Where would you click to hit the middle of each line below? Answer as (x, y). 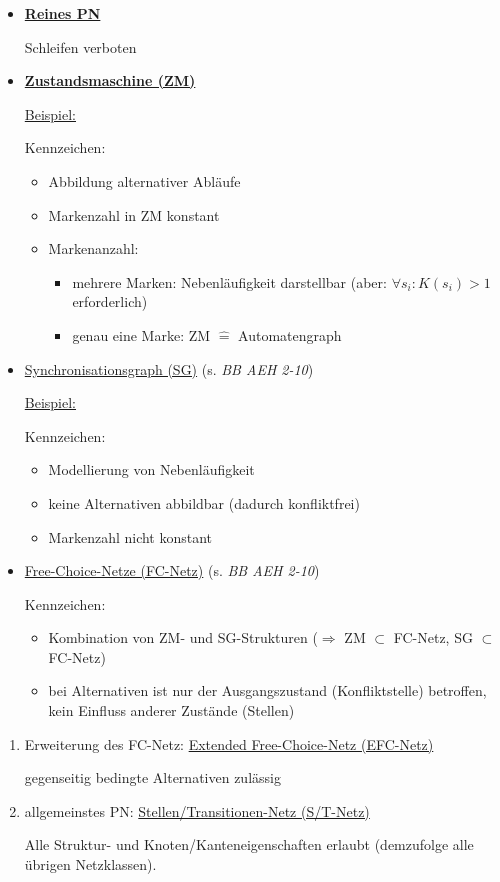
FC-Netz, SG (433, 637)
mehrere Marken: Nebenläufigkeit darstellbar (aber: (229, 281)
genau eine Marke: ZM (141, 334)
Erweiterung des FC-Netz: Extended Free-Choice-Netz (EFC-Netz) (229, 743)
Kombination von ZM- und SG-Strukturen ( (183, 637)
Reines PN (62, 13)
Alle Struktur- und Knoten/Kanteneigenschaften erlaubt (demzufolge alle (249, 844)
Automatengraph (290, 334)
